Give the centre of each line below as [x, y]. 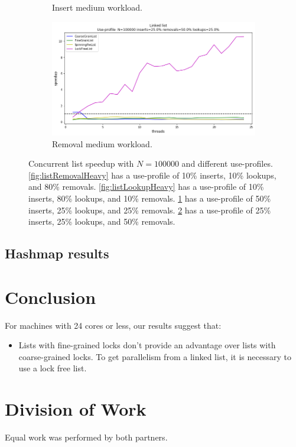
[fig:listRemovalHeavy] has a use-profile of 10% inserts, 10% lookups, [152, 175]
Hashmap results [57, 253]
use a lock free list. [53, 368]
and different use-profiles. [227, 163]
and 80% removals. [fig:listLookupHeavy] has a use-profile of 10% [146, 187]
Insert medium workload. [97, 7]
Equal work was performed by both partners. [86, 437]
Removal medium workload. [102, 143]
